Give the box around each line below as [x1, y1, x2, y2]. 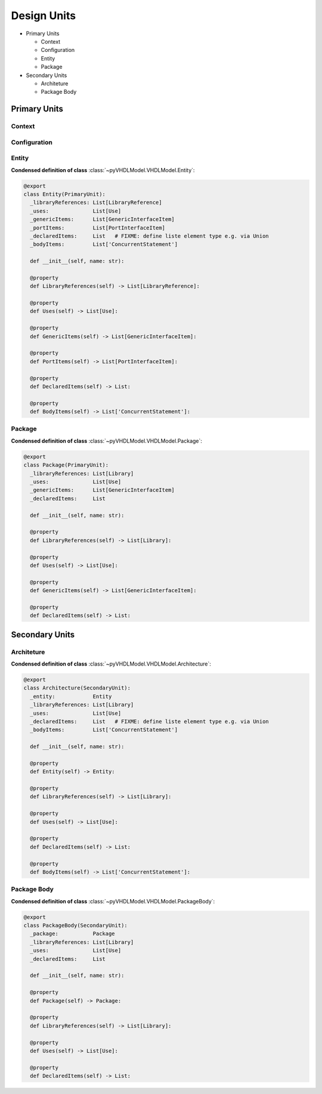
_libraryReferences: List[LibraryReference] [30, 199, 162, 206]
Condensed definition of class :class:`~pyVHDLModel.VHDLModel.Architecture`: [11, 660, 211, 667]
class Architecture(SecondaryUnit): [23, 685, 131, 691]
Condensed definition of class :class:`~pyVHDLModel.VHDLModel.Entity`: [11, 166, 195, 173]
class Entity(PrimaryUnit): [23, 191, 106, 197]
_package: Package [30, 930, 116, 937]
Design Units [11, 9, 76, 22]
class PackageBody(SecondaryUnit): [23, 922, 128, 929]
